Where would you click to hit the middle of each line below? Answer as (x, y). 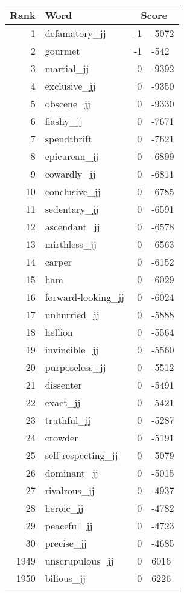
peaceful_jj (69, 525)
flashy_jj (64, 121)
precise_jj (66, 543)
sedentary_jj (72, 209)
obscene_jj (68, 103)
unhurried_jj (72, 314)
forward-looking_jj (84, 297)
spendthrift (68, 139)
